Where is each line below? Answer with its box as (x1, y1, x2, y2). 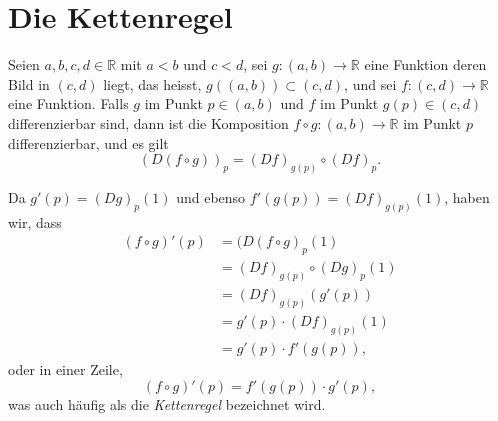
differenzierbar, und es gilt (8, 132, 169, 153)
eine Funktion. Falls (8, 93, 129, 114)
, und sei (344, 73, 397, 94)
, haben (444, 186, 490, 207)
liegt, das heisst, (103, 73, 202, 94)
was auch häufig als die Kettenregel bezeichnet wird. (8, 393, 326, 414)
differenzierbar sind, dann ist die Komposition (8, 112, 289, 133)
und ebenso (176, 186, 246, 207)
